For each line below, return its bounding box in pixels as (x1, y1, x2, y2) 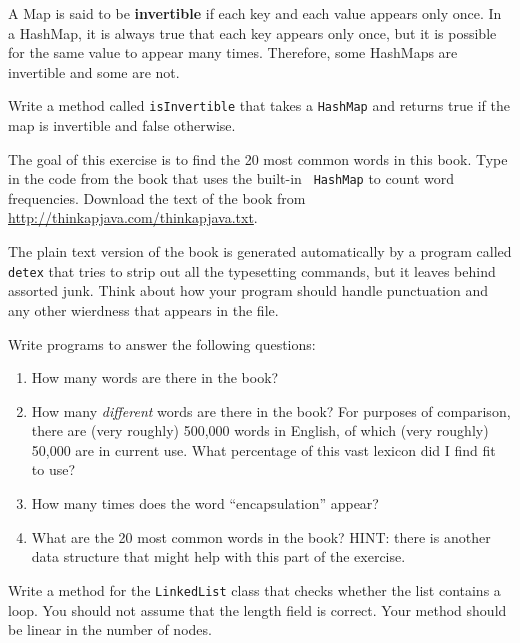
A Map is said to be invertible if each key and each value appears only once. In (8, 3, 502, 23)
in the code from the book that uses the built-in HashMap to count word (8, 168, 455, 189)
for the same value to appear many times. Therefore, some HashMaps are (8, 42, 458, 63)
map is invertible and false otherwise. (8, 115, 236, 136)
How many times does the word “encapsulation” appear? (31, 493, 379, 514)
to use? (31, 459, 76, 480)
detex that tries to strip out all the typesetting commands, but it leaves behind (8, 260, 496, 281)
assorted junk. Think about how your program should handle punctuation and (8, 280, 488, 301)
